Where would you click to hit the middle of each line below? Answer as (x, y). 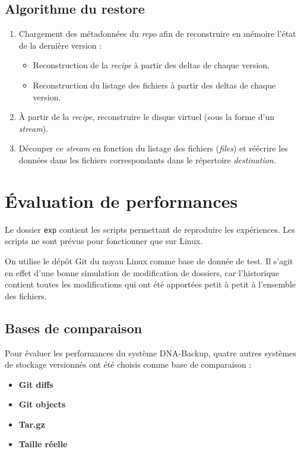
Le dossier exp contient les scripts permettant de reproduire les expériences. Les (150, 229)
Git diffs (36, 384)
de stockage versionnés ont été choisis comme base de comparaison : (128, 364)
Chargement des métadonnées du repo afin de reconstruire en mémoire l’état (157, 34)
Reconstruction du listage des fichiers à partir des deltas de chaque (154, 85)
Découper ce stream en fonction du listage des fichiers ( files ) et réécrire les (153, 148)
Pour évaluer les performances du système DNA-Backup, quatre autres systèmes (150, 353)
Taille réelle (43, 444)
